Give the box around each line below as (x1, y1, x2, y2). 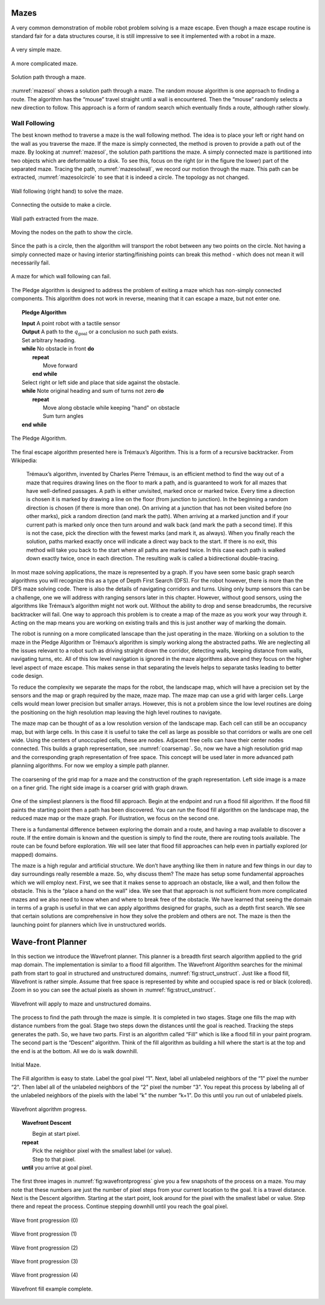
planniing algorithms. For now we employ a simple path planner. (11, 762, 170, 769)
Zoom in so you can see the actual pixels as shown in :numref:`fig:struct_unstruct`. (11, 986, 216, 994)
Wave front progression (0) (11, 1216, 78, 1224)
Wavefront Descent (22, 1119, 72, 1126)
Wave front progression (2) (11, 1244, 78, 1251)
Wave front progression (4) (11, 1271, 78, 1278)
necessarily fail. (11, 259, 51, 266)
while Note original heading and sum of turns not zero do (22, 387, 164, 395)
